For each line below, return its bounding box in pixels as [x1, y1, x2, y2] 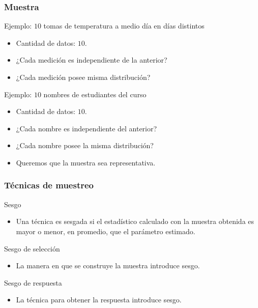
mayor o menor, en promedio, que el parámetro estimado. [16, 226, 195, 236]
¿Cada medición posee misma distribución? [16, 72, 151, 82]
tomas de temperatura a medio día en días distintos [43, 20, 205, 31]
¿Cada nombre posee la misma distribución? [16, 140, 154, 151]
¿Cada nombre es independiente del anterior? [16, 123, 157, 133]
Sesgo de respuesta [4, 277, 62, 288]
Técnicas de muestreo [4, 179, 94, 191]
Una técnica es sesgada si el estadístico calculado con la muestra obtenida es [16, 216, 254, 227]
